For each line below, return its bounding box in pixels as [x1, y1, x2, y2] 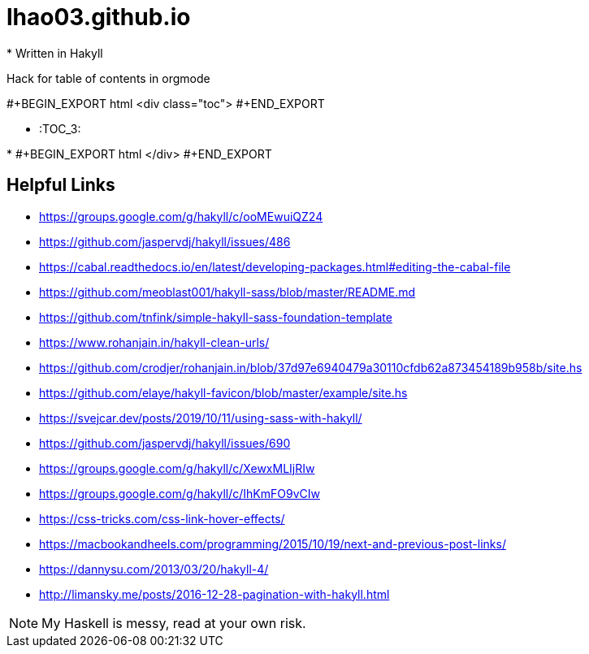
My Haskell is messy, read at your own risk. [41, 614, 306, 631]
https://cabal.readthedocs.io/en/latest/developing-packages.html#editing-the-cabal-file [39, 259, 511, 274]
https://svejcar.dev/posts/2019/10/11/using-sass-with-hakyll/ [39, 410, 362, 425]
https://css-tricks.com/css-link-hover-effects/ [39, 511, 285, 526]
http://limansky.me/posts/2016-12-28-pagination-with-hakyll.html [39, 587, 390, 601]
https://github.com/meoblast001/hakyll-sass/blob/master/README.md [39, 284, 416, 299]
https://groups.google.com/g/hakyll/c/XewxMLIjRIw [39, 461, 315, 475]
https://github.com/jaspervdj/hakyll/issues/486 [39, 234, 291, 249]
